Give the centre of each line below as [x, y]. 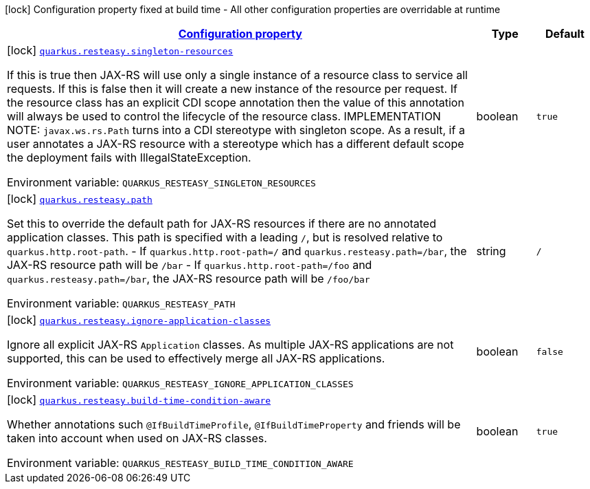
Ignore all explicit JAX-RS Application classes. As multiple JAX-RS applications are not [230, 345]
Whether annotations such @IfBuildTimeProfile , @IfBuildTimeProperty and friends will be [234, 424]
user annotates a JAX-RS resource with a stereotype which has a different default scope [236, 144]
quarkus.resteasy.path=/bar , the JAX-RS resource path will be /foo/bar [189, 279]
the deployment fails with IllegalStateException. [129, 157]
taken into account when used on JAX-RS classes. [137, 438]
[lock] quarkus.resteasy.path [80, 199]
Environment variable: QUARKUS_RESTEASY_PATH [121, 303]
